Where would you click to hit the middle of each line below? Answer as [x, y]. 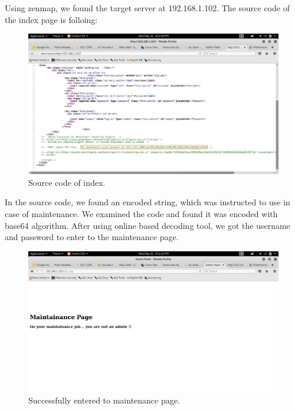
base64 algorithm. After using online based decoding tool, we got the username [147, 225]
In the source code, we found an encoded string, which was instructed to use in [147, 202]
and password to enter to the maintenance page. [92, 237]
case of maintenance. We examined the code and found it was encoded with [141, 214]
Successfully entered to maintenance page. [104, 400]
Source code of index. [67, 182]
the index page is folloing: [51, 19]
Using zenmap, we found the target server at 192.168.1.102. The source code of [147, 8]
